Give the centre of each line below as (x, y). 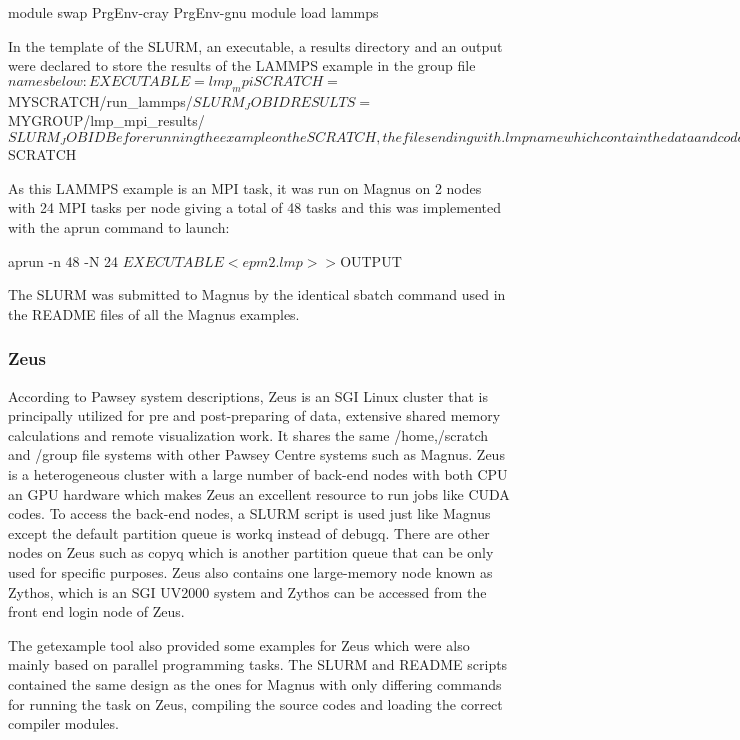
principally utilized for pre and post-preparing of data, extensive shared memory (254, 415)
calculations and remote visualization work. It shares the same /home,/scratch (248, 434)
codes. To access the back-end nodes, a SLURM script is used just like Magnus (249, 513)
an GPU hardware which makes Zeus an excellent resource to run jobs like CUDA (259, 493)
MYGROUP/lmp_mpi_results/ (106, 120)
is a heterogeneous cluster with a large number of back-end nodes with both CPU (258, 473)
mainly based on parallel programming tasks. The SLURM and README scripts (258, 664)
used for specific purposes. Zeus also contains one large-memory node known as (250, 571)
